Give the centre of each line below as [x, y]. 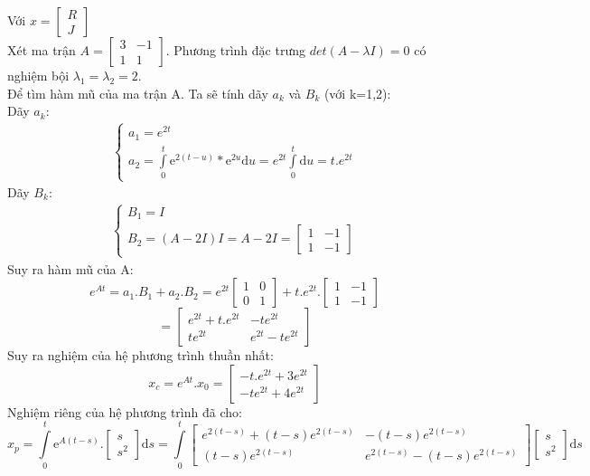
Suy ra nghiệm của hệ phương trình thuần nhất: [140, 355]
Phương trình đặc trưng [239, 50]
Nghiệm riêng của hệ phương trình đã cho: [125, 411]
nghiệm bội [38, 75]
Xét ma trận [42, 50]
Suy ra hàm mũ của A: [70, 268]
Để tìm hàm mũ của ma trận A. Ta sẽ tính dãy [138, 93]
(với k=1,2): [357, 93]
